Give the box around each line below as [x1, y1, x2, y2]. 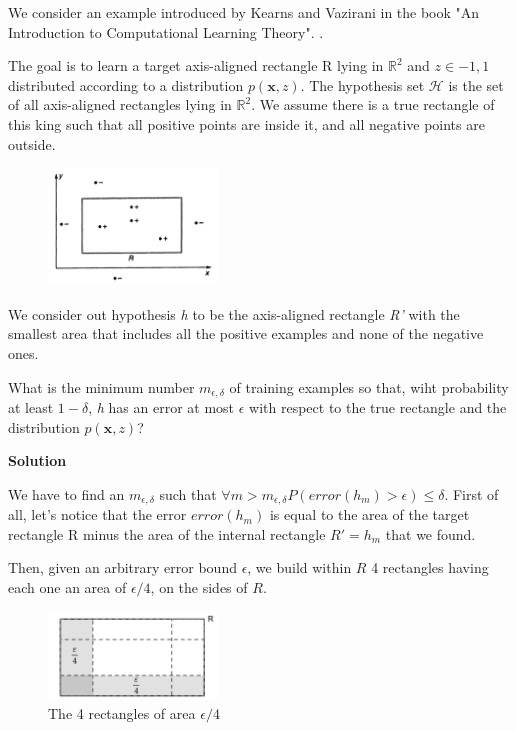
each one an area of [8, 576, 127, 597]
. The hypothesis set [300, 74, 425, 95]
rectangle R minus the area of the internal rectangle [8, 523, 326, 544]
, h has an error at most [88, 396, 235, 417]
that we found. [385, 523, 476, 544]
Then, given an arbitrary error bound [8, 557, 237, 578]
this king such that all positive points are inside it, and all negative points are [8, 113, 485, 134]
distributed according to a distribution [8, 74, 244, 95]
